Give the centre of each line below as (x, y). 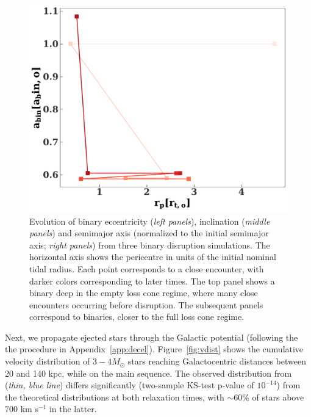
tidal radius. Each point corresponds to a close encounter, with (147, 268)
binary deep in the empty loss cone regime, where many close (144, 293)
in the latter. (73, 409)
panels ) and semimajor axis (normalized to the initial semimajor (149, 233)
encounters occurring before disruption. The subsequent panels (146, 304)
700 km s (22, 409)
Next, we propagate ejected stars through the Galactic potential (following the (152, 337)
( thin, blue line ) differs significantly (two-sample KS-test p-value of (130, 385)
